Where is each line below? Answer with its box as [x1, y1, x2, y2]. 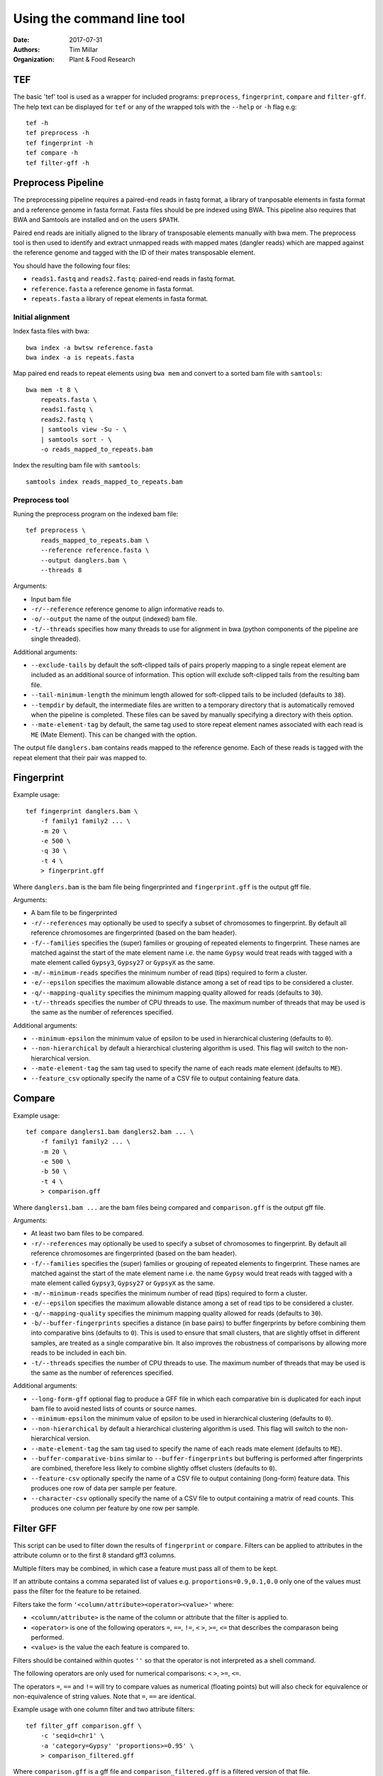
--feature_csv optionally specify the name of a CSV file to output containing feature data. [30, 1073, 301, 1083]
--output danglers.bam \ [40, 556, 127, 564]
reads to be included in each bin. [30, 1348, 127, 1357]
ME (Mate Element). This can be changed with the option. [30, 730, 198, 739]
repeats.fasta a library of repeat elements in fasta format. [30, 295, 209, 303]
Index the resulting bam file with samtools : [13, 461, 141, 470]
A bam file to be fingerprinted [30, 909, 117, 917]
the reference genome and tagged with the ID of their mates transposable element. [13, 249, 255, 257]
